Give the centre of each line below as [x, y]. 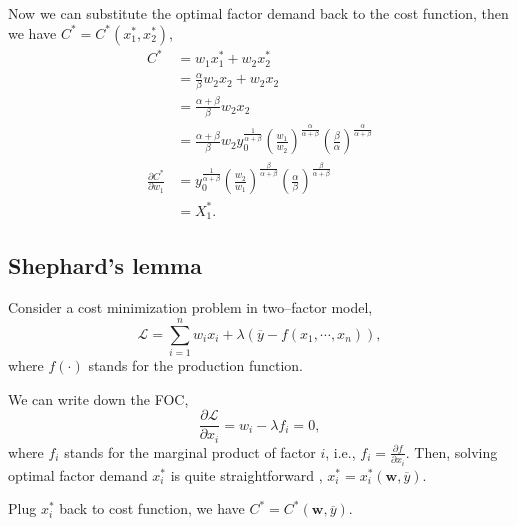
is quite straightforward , [246, 474]
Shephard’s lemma [105, 265]
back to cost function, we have [152, 508]
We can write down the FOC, [98, 398]
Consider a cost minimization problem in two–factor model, [190, 307]
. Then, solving [451, 451]
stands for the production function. [195, 364]
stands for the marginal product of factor [190, 451]
